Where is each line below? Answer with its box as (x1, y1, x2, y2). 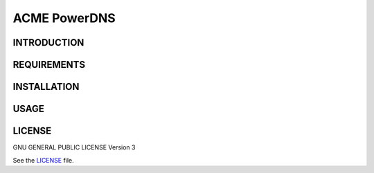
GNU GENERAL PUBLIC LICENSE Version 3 (12, 143, 136, 152)
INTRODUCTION (12, 37, 84, 48)
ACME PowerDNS (12, 10, 116, 26)
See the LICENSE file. (12, 156, 74, 164)
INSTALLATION (12, 81, 80, 93)
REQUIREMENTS (12, 59, 86, 71)
